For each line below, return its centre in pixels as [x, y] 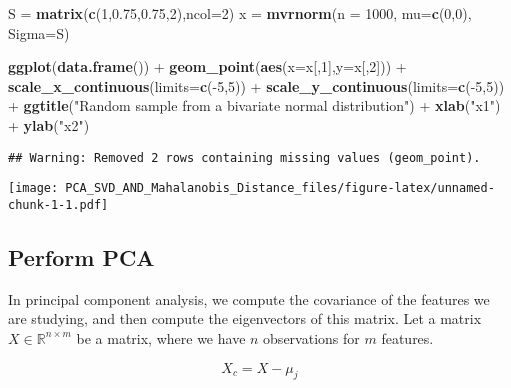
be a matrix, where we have [161, 337]
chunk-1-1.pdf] [58, 204]
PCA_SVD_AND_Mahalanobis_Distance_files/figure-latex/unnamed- [280, 188]
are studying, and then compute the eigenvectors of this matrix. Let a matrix [245, 318]
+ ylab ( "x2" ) [49, 124]
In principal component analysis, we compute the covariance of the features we [249, 298]
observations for [311, 337]
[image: [33, 188]
